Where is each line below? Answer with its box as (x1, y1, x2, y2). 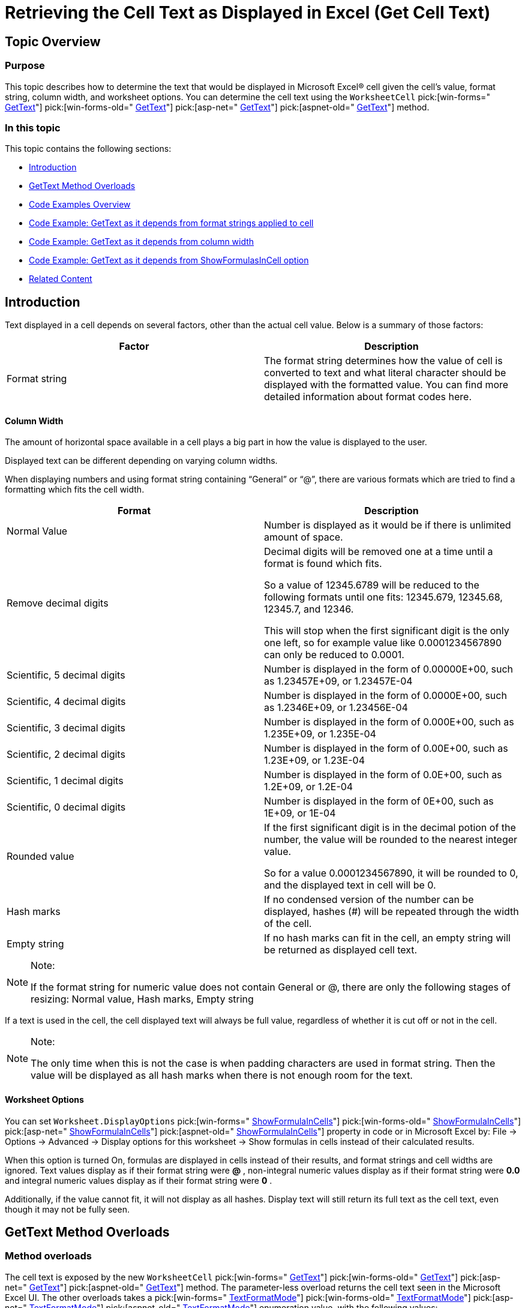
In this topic (5, 121, 61, 134)
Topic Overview (5, 34, 101, 49)
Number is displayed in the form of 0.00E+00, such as (264, 742, 508, 755)
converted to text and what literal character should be (264, 367, 506, 379)
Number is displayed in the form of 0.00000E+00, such (264, 663, 514, 676)
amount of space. (264, 531, 343, 544)
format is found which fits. (264, 557, 382, 570)
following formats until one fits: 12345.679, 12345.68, (264, 591, 503, 604)
